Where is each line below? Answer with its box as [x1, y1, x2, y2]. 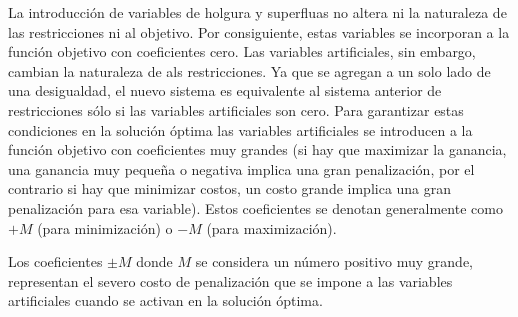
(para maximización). [206, 217, 337, 238]
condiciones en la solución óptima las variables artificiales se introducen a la [8, 119, 473, 140]
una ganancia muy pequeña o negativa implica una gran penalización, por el [8, 158, 475, 179]
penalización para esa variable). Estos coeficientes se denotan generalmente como [8, 197, 503, 218]
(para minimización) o [37, 217, 173, 238]
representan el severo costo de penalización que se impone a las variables [8, 270, 453, 291]
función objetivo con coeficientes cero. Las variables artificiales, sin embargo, [8, 41, 476, 62]
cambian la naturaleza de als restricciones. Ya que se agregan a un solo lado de [8, 60, 491, 81]
